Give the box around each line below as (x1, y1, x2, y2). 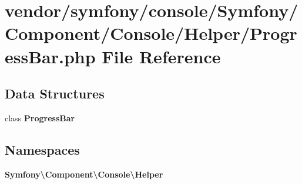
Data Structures (5, 84, 105, 103)
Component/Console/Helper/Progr (5, 21, 297, 45)
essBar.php (5, 44, 96, 68)
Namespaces (5, 140, 80, 158)
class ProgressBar (5, 111, 75, 124)
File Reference (102, 44, 221, 68)
